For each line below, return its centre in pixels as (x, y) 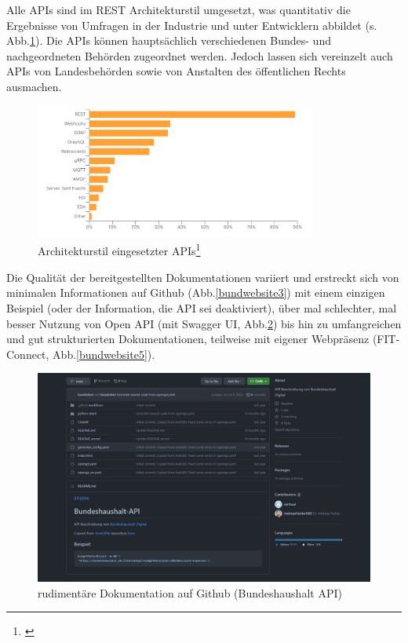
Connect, (28, 354)
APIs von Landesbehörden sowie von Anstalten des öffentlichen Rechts (176, 71)
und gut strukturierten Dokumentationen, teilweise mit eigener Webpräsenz (188, 339)
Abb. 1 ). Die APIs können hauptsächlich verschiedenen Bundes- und (169, 40)
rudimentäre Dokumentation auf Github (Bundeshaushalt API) (190, 592)
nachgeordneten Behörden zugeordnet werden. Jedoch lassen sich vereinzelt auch (200, 55)
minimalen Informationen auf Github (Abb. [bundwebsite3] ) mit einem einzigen (196, 292)
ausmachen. (34, 86)
